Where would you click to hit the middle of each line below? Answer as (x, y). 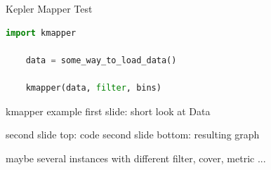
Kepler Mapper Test (49, 8)
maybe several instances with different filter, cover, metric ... (136, 158)
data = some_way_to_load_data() (101, 60)
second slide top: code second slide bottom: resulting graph (133, 135)
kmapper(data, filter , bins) (93, 87)
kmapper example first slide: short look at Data (108, 111)
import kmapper (41, 33)
